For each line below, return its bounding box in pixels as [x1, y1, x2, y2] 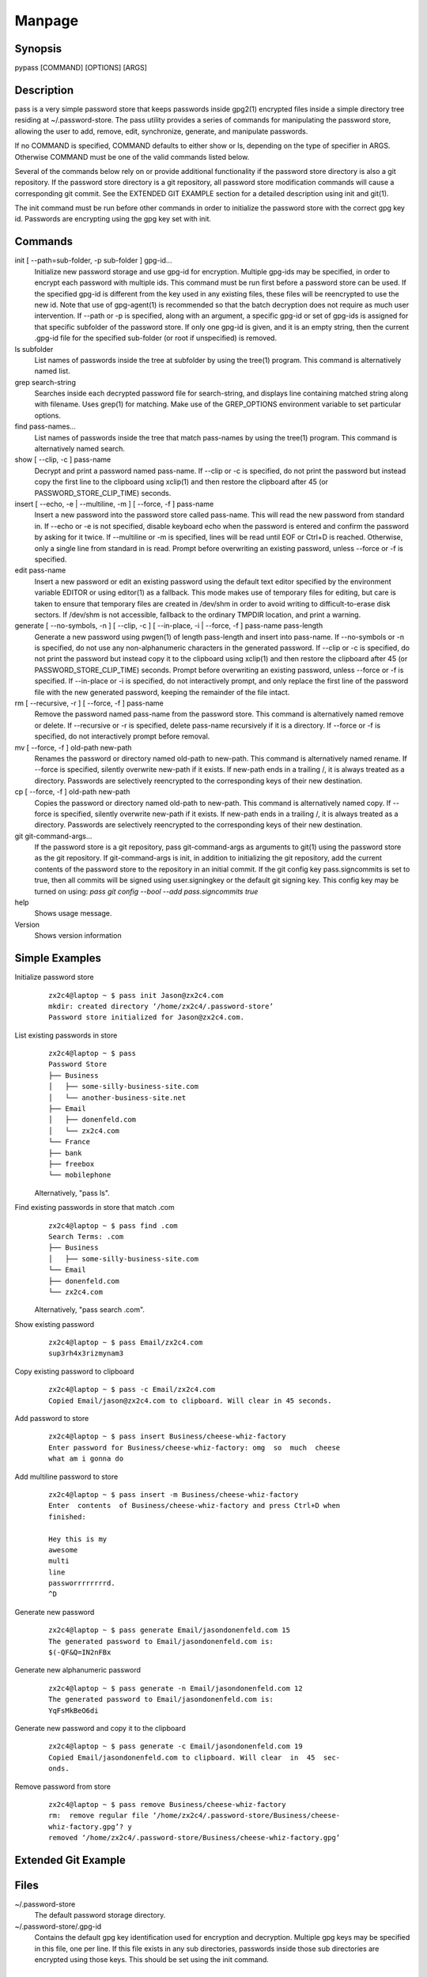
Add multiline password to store [14, 1472, 119, 1481]
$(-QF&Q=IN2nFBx [48, 1648, 111, 1657]
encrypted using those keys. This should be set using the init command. [34, 1955, 269, 1964]
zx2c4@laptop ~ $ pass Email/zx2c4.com [48, 1338, 203, 1348]
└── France [48, 1137, 91, 1147]
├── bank [48, 1148, 82, 1158]
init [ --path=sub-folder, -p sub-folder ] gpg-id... [14, 255, 172, 265]
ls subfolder [14, 344, 54, 353]
